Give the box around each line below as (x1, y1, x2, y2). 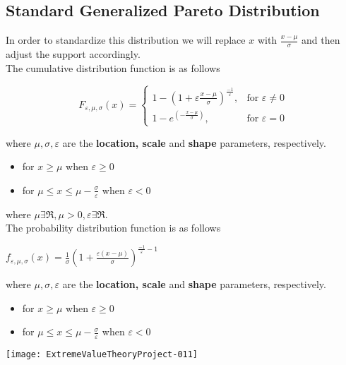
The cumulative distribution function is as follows (6, 60, 220, 75)
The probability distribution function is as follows (6, 220, 221, 235)
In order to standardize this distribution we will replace (6, 32, 246, 47)
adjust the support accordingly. (6, 47, 141, 61)
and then (302, 32, 340, 47)
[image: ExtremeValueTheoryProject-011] (6, 349, 198, 360)
